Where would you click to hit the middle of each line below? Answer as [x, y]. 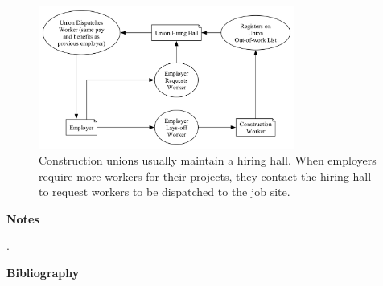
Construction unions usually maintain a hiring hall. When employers [208, 159]
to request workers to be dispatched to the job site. [165, 192]
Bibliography [43, 272]
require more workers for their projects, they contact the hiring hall [205, 176]
